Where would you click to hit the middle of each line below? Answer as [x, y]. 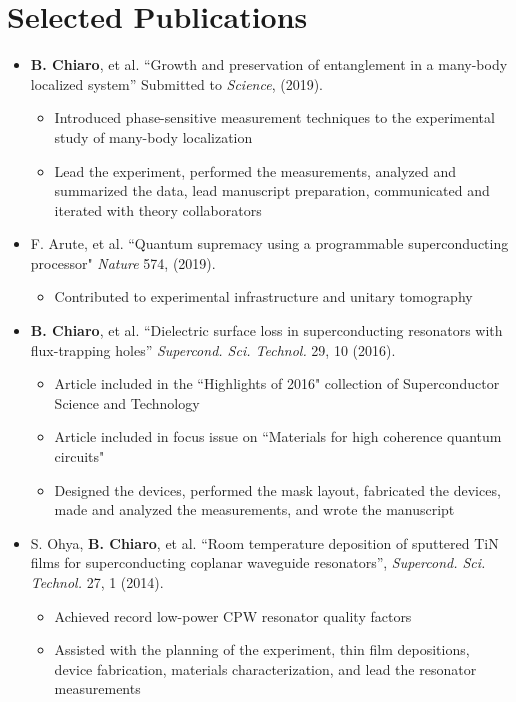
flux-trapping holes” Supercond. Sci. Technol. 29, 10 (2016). [213, 349]
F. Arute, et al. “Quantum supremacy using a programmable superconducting [269, 243]
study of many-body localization [153, 136]
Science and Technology [127, 402]
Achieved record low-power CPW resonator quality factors [233, 615]
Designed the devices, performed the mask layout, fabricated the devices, [277, 489]
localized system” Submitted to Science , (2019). [176, 83]
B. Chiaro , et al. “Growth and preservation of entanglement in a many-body [269, 64]
